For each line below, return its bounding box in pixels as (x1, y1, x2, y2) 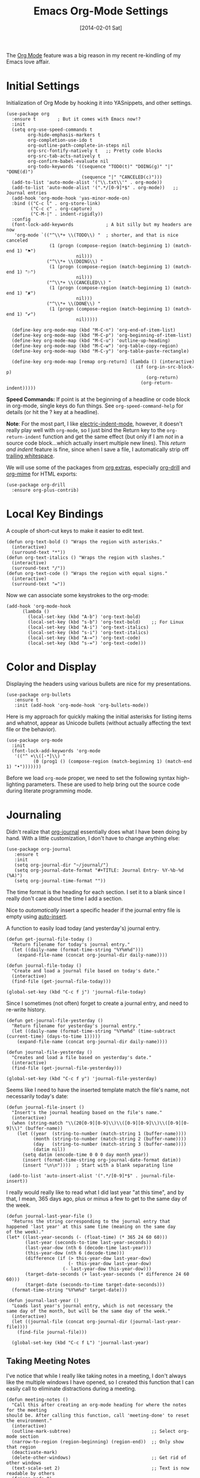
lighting (6, 781, 25, 788)
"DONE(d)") (6, 169, 34, 175)
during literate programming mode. (6, 787, 93, 794)
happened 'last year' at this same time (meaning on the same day (6, 1224, 176, 1230)
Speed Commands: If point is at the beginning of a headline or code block (6, 395, 190, 403)
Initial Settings (6, 80, 80, 93)
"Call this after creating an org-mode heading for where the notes (11, 1401, 187, 1408)
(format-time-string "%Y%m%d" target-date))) (11, 1287, 128, 1293)
